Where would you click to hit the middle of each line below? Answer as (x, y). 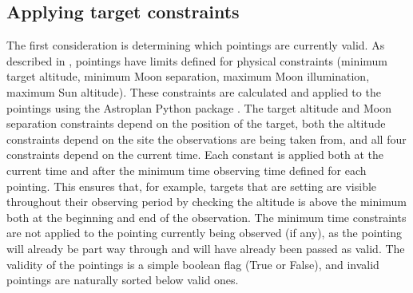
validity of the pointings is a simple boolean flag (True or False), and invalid (193, 264)
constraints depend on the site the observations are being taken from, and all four (206, 139)
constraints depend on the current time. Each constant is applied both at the (195, 154)
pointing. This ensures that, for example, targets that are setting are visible (192, 186)
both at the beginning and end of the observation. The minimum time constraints (206, 217)
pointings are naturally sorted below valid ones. (123, 280)
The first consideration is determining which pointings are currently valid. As (196, 45)
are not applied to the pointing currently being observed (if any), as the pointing (205, 233)
